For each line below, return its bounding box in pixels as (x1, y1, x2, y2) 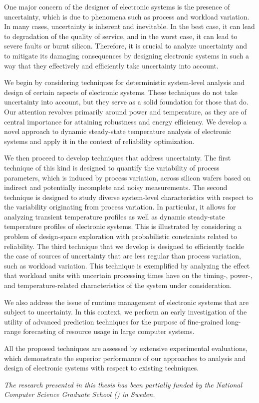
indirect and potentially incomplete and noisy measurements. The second (4, 182, 228, 192)
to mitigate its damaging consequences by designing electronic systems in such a (4, 50, 249, 60)
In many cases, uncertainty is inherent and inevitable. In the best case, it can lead (4, 21, 255, 31)
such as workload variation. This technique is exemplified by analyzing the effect (4, 260, 250, 270)
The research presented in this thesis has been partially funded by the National (4, 379, 243, 389)
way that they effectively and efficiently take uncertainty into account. (4, 60, 219, 70)
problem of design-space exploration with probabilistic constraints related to (4, 231, 237, 241)
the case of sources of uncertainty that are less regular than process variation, (4, 250, 241, 261)
